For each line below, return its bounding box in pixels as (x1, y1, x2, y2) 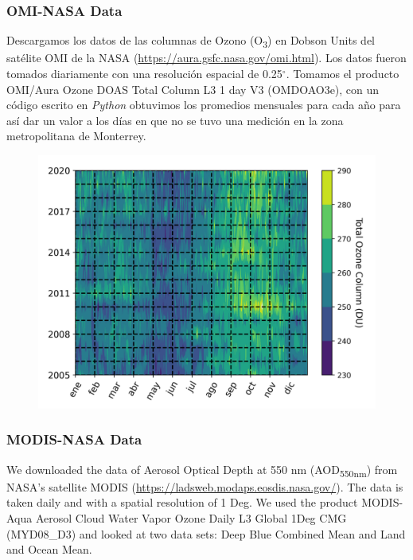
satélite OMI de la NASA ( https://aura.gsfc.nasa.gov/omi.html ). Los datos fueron (6, 49, 407, 66)
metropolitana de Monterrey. (6, 127, 146, 144)
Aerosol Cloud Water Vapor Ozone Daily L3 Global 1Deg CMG (35, 510, 347, 527)
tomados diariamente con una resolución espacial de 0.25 (6, 65, 282, 81)
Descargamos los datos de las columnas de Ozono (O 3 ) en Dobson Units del (6, 32, 376, 51)
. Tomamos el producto (286, 65, 399, 81)
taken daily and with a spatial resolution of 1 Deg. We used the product (6, 494, 358, 511)
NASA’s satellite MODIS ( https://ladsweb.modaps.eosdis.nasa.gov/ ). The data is (6, 478, 403, 495)
